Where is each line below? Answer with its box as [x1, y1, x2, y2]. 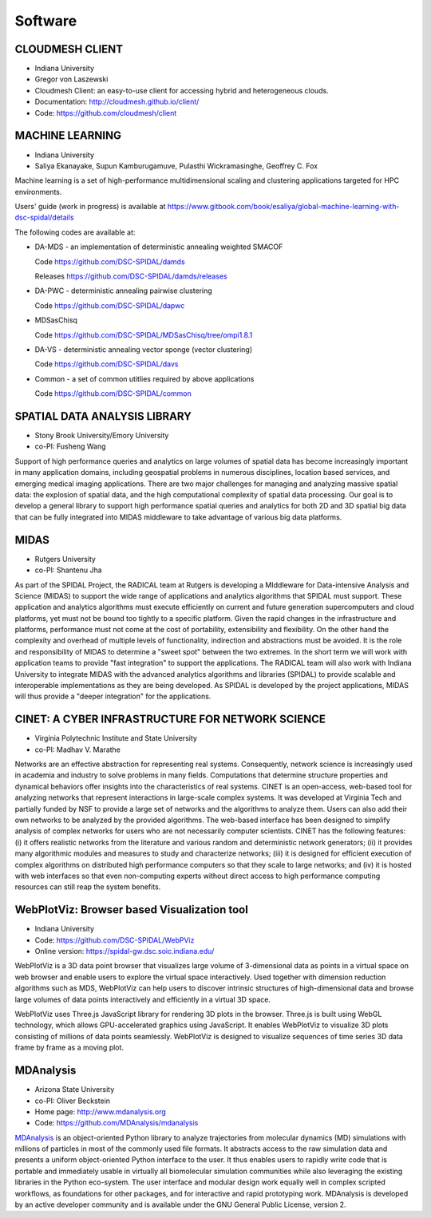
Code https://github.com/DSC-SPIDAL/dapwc [34, 300, 185, 310]
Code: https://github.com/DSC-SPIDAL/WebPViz [34, 935, 195, 945]
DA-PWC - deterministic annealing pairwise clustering [34, 286, 213, 295]
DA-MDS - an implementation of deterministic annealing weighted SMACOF [34, 242, 283, 251]
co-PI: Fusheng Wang [34, 441, 107, 451]
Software [14, 12, 77, 30]
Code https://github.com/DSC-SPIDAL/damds [34, 256, 185, 267]
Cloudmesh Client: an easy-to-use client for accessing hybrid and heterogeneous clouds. [34, 85, 329, 95]
